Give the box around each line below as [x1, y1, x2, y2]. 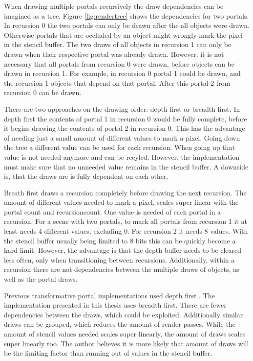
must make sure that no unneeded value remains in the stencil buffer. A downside [4, 161, 249, 171]
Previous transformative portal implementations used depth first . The [4, 290, 215, 300]
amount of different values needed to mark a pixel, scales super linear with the [4, 197, 239, 207]
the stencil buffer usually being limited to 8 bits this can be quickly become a [4, 235, 236, 245]
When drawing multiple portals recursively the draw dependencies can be [4, 1, 224, 11]
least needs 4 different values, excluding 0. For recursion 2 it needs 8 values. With [4, 226, 248, 236]
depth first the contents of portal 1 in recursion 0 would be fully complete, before [4, 113, 247, 123]
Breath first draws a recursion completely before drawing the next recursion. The [4, 187, 247, 197]
